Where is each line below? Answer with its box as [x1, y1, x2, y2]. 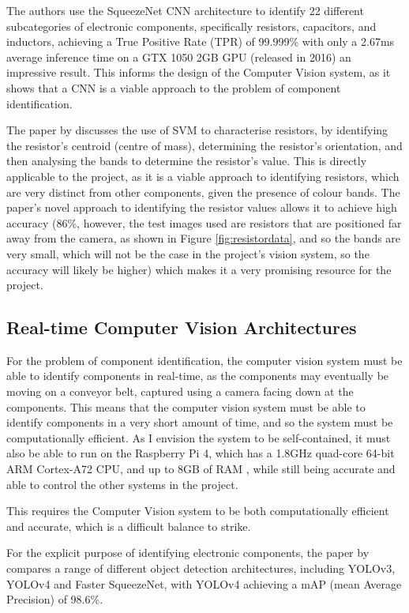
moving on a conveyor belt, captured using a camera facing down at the [6, 383, 354, 400]
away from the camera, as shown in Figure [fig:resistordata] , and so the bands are [6, 230, 401, 246]
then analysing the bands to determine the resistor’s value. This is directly [6, 152, 367, 169]
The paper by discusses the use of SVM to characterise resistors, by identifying [6, 122, 388, 138]
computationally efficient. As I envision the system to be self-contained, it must [6, 429, 391, 446]
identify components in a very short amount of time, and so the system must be [6, 414, 393, 431]
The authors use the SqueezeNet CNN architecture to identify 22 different [6, 2, 364, 18]
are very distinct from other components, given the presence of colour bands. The [6, 183, 400, 200]
